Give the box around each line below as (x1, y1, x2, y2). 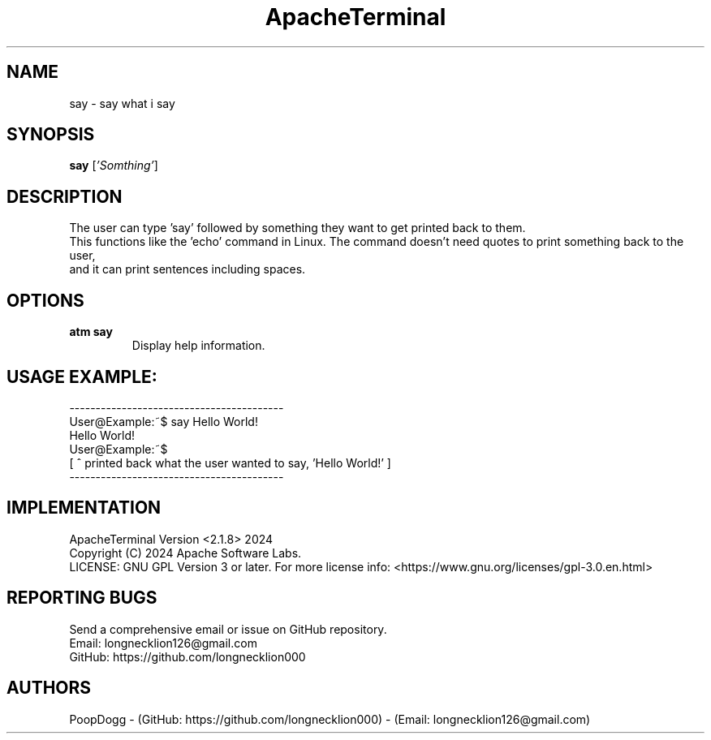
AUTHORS (6, 678, 92, 699)
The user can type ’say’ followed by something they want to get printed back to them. (69, 221, 526, 235)
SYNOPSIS (6, 124, 95, 145)
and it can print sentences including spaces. (69, 262, 306, 277)
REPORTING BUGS (6, 587, 157, 609)
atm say (69, 325, 113, 339)
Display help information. (131, 338, 265, 353)
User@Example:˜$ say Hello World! (69, 414, 258, 428)
